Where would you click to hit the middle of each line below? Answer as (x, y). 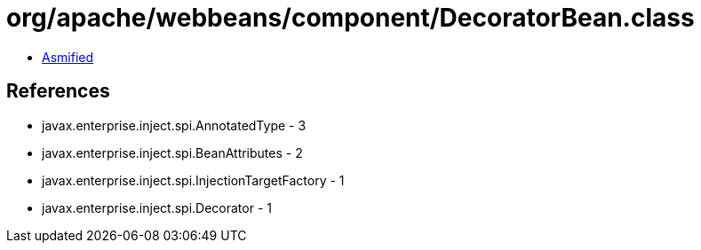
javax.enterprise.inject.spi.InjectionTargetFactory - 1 (193, 180)
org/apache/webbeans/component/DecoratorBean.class (350, 18)
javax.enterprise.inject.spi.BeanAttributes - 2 (172, 152)
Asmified (68, 57)
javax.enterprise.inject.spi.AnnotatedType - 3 (174, 125)
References (58, 91)
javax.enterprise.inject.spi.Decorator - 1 (157, 207)
